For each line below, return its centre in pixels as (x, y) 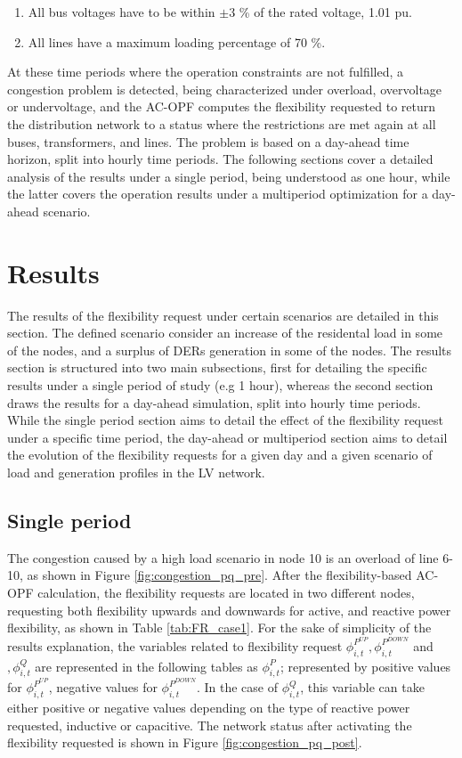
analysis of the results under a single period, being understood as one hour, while (229, 176)
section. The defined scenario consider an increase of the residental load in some (225, 333)
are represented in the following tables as (146, 666)
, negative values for (103, 687)
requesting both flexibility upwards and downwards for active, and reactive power (229, 610)
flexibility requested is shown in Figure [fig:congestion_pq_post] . (185, 742)
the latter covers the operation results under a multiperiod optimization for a (218, 194)
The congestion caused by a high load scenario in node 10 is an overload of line (223, 557)
